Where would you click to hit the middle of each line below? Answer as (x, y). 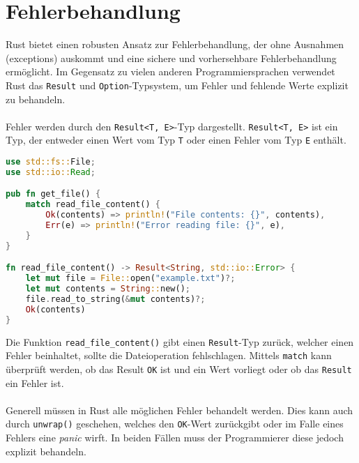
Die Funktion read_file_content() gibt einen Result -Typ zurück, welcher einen (180, 341)
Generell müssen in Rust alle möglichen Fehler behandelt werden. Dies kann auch (179, 410)
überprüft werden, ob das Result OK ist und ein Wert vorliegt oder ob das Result (179, 369)
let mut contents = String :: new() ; (108, 289)
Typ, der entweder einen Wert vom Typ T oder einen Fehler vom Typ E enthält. (176, 140)
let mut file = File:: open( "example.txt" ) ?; (130, 279)
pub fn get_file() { (53, 194)
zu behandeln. (36, 99)
